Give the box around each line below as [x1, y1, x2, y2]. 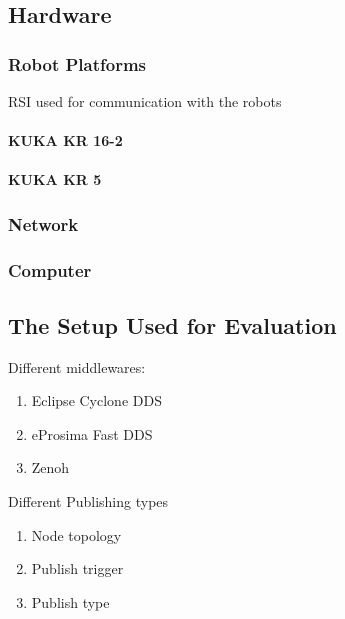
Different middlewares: [8, 356, 146, 377]
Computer [8, 257, 92, 282]
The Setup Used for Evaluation [8, 309, 337, 340]
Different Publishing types [8, 491, 169, 512]
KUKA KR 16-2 [8, 129, 123, 150]
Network [8, 211, 79, 236]
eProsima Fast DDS [31, 423, 153, 444]
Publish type [31, 591, 110, 612]
